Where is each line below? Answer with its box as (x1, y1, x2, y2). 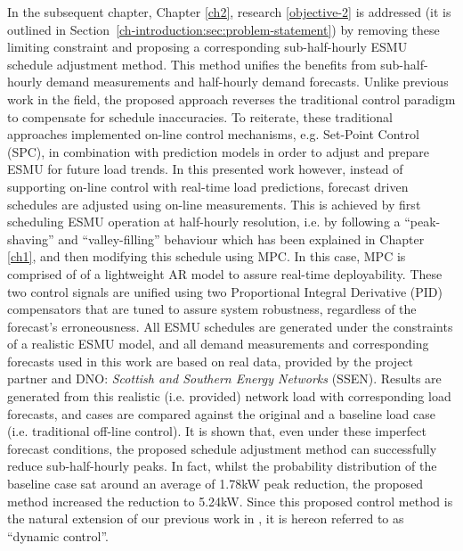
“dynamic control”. (7, 526, 109, 545)
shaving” (7, 229, 54, 248)
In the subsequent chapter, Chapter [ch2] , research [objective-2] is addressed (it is (7, 3, 451, 21)
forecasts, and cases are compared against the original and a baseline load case (7, 404, 435, 423)
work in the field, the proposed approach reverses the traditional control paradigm (7, 89, 456, 108)
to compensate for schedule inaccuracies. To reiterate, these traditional (7, 107, 393, 126)
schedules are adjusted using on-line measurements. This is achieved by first (7, 194, 421, 213)
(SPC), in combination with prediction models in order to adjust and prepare (7, 142, 429, 160)
